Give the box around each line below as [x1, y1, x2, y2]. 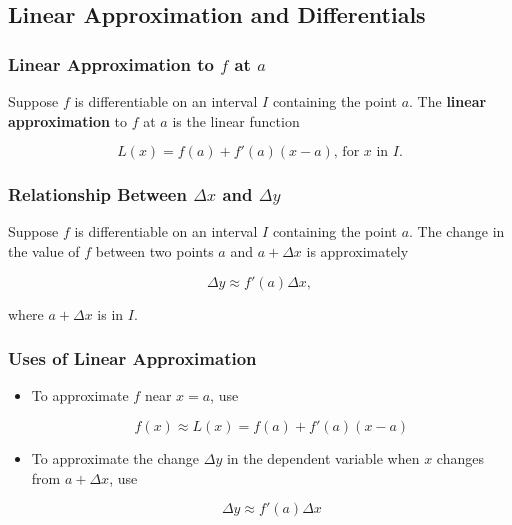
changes [436, 448, 484, 468]
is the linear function [172, 110, 300, 131]
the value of [8, 241, 80, 261]
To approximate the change [31, 448, 200, 468]
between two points [95, 241, 214, 261]
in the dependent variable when [226, 448, 420, 468]
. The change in [409, 221, 505, 242]
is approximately [306, 241, 409, 261]
